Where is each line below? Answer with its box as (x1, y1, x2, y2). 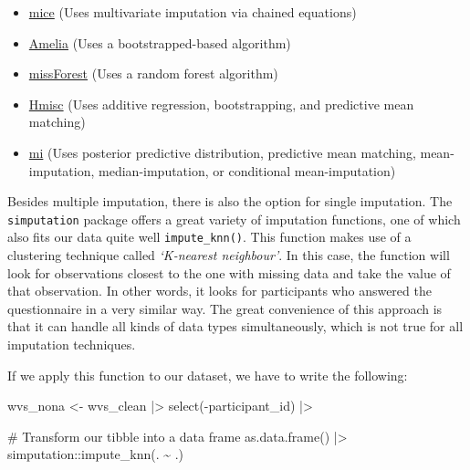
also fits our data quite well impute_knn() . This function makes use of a (7, 227, 412, 246)
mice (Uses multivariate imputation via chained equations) (28, 3, 357, 21)
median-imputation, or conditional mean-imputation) (99, 161, 396, 180)
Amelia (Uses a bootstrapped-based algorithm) (28, 33, 291, 52)
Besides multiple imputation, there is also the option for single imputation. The (7, 192, 453, 211)
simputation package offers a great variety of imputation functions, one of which (7, 209, 461, 228)
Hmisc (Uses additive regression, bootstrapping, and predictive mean (28, 94, 414, 113)
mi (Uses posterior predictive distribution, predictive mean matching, (28, 142, 416, 162)
